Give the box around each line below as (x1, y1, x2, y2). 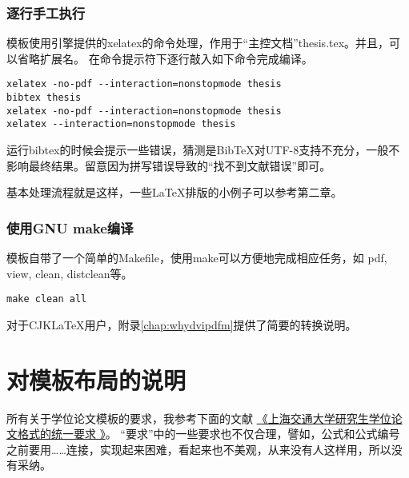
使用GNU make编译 (6, 217, 134, 237)
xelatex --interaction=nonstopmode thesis (6, 118, 236, 130)
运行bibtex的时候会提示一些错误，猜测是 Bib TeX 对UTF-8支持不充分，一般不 (6, 141, 400, 158)
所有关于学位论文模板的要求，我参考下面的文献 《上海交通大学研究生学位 (6, 409, 391, 426)
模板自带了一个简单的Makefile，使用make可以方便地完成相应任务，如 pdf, (6, 249, 387, 266)
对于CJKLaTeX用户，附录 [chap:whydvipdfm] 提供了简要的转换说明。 (6, 316, 357, 333)
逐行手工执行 (6, 2, 86, 22)
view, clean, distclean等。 (6, 265, 133, 281)
